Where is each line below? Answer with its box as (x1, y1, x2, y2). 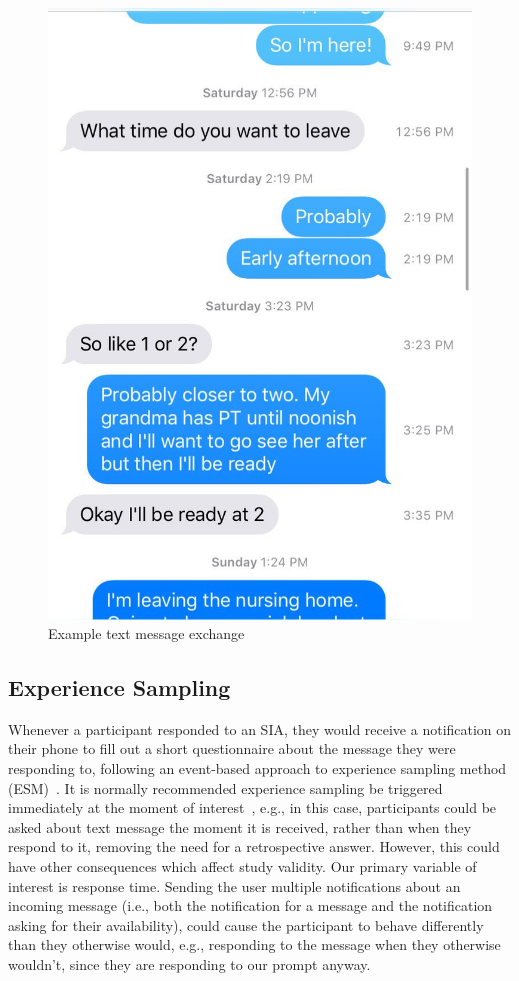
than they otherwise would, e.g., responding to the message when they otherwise (8, 934, 501, 955)
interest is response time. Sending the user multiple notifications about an (8, 875, 461, 896)
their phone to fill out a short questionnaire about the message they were (8, 738, 456, 759)
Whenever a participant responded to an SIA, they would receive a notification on (8, 718, 512, 739)
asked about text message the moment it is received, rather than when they (8, 816, 472, 837)
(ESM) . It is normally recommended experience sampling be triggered (8, 777, 443, 798)
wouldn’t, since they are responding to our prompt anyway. (8, 954, 371, 975)
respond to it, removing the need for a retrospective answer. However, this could (8, 836, 500, 857)
